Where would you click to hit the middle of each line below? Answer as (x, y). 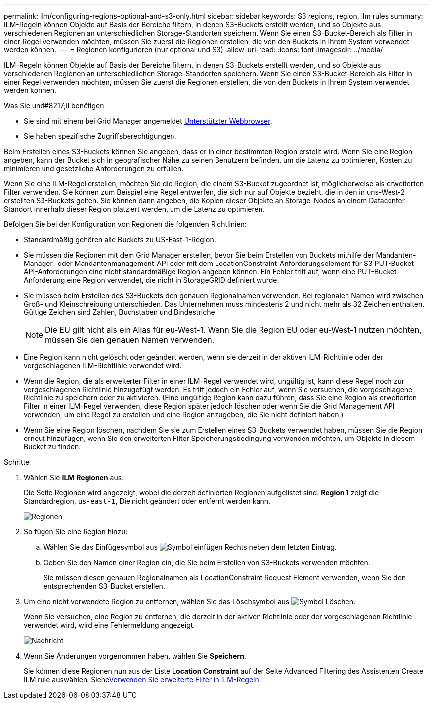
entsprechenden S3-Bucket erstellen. (104, 586)
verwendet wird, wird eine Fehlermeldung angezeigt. (109, 625)
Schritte (17, 462)
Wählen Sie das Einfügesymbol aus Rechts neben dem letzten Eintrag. (190, 547)
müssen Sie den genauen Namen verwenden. (130, 340)
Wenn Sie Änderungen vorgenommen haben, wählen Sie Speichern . (135, 656)
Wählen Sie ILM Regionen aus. (74, 477)
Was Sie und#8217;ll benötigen (54, 106)
